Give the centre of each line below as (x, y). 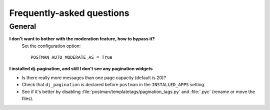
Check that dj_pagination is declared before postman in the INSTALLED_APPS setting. (113, 85)
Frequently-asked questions (69, 13)
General (23, 26)
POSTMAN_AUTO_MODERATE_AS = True (71, 57)
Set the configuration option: (51, 46)
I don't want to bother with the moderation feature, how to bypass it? (82, 39)
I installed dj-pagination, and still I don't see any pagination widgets (81, 68)
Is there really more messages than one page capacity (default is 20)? (94, 78)
